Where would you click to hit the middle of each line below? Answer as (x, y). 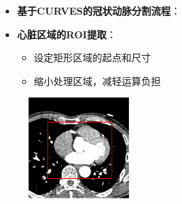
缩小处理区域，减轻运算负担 (97, 80)
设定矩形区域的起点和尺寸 (92, 57)
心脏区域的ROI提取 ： (67, 34)
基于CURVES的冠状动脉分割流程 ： (99, 10)
